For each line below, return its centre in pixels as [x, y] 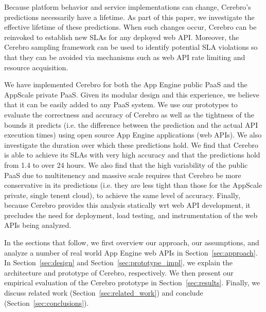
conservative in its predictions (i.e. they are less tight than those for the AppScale [133, 185]
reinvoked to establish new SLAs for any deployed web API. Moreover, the [122, 37]
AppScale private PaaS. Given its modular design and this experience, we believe [132, 94]
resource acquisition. [36, 67]
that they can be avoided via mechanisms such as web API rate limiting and [125, 57]
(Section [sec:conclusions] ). [47, 303]
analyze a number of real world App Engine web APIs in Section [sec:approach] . [131, 252]
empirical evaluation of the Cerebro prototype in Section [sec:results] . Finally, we [132, 282]
